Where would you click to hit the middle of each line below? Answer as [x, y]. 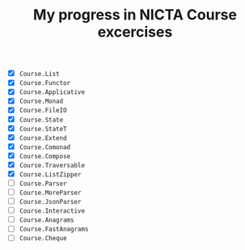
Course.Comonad [45, 147]
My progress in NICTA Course [135, 15]
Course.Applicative [52, 92]
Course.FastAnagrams [54, 229]
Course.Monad [41, 102]
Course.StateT [43, 129]
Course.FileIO [43, 111]
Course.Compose [45, 156]
